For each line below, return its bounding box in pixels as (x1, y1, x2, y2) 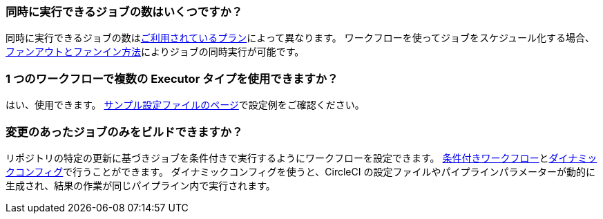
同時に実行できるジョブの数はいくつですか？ (6, 5, 243, 19)
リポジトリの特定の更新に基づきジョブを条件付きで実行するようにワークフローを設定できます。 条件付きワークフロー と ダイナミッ (6, 151, 597, 164)
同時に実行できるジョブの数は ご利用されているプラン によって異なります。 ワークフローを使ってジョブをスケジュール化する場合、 (6, 32, 595, 44)
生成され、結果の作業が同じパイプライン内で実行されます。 (6, 179, 276, 191)
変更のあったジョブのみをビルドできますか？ (6, 124, 243, 139)
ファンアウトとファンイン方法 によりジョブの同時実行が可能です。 (6, 46, 305, 58)
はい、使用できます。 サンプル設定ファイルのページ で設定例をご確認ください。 (6, 99, 365, 111)
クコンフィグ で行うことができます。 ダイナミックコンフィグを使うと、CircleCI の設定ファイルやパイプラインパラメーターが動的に (6, 165, 596, 178)
